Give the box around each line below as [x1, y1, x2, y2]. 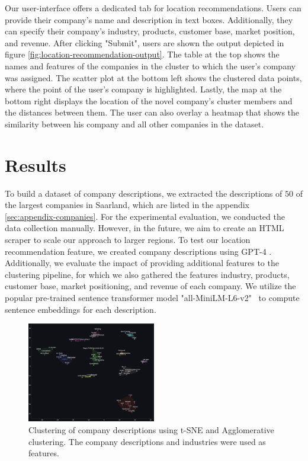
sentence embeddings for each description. [5, 303, 156, 315]
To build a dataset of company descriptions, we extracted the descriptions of [5, 187, 283, 199]
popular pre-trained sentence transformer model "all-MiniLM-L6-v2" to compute [5, 292, 300, 303]
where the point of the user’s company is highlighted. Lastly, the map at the [5, 83, 282, 95]
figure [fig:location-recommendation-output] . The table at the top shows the [5, 48, 280, 60]
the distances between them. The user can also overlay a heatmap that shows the [5, 106, 300, 119]
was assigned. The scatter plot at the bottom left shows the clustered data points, [5, 71, 302, 84]
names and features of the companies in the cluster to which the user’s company [5, 59, 296, 72]
